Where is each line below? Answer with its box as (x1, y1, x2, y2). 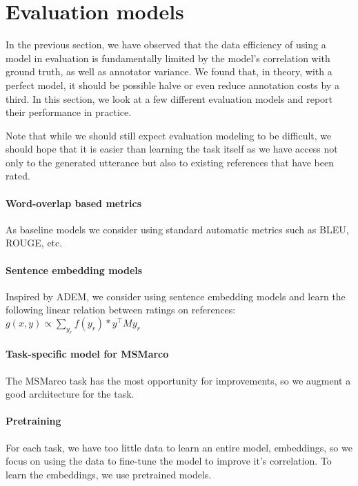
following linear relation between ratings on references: (6, 302, 236, 317)
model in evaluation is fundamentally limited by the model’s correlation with (6, 50, 330, 65)
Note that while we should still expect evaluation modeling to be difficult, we (6, 128, 332, 142)
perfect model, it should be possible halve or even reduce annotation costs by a (6, 77, 339, 92)
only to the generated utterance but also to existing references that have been (6, 155, 334, 169)
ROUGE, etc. (6, 235, 63, 250)
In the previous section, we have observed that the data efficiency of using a (6, 37, 326, 52)
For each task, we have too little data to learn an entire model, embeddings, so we (6, 440, 352, 454)
